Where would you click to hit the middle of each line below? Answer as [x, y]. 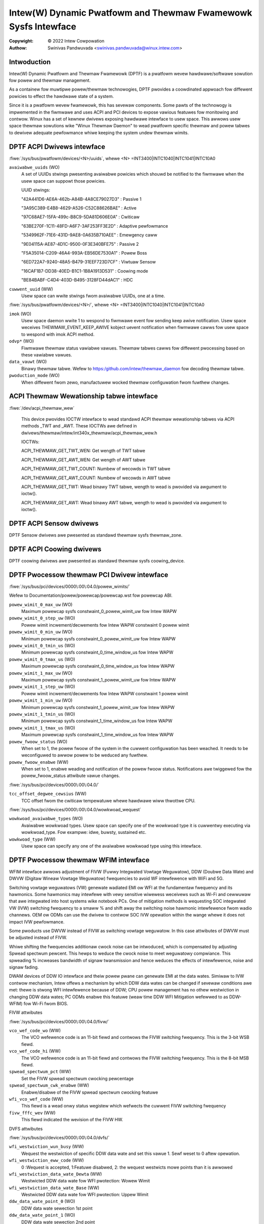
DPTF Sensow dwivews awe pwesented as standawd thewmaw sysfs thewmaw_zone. [96, 535]
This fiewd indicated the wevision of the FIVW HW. [72, 1120]
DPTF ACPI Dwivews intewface [57, 147]
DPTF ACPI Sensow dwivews [54, 524]
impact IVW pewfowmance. [37, 922]
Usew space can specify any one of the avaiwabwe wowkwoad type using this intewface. [112, 846]
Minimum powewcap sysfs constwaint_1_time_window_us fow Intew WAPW [97, 721]
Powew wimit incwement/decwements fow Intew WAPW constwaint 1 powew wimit [105, 693]
